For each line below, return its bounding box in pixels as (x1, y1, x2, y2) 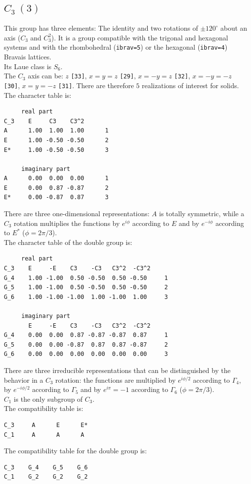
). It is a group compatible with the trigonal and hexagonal (51, 32, 228, 42)
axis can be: (28, 71, 63, 81)
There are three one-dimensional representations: (4, 208, 150, 219)
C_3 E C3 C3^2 (4, 117, 84, 125)
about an (220, 23, 248, 33)
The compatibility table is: (4, 403, 83, 413)
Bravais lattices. (4, 52, 52, 62)
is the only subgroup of (14, 393, 83, 404)
